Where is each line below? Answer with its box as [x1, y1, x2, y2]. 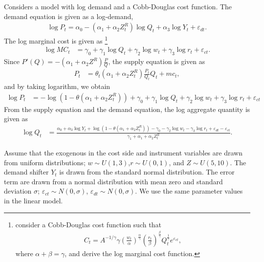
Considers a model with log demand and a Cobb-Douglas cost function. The [4, 1, 232, 11]
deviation [4, 186, 32, 196]
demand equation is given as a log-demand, [4, 11, 133, 21]
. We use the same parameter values [135, 186, 243, 196]
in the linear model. [4, 196, 63, 206]
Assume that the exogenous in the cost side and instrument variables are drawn [4, 148, 242, 158]
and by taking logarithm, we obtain [4, 81, 110, 91]
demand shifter [4, 167, 49, 177]
